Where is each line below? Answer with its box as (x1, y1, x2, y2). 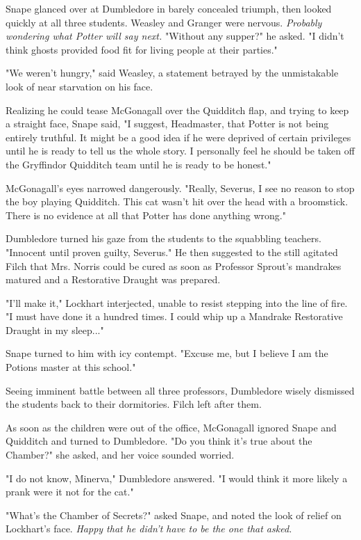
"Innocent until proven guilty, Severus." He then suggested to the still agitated (6, 244, 338, 259)
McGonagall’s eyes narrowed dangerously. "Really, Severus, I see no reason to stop (6, 180, 355, 195)
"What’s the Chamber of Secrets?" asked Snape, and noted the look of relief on (6, 507, 342, 522)
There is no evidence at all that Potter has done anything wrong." (6, 207, 286, 222)
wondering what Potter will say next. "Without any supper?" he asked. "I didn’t (6, 29, 344, 43)
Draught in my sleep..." (6, 322, 104, 337)
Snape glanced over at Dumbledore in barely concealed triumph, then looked (6, 1, 332, 15)
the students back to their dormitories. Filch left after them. (6, 397, 262, 411)
